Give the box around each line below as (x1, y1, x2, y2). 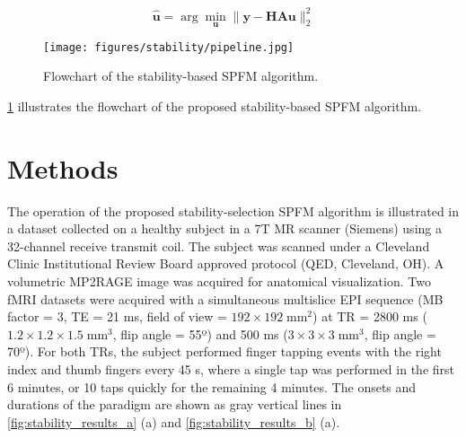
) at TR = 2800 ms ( (312, 307, 427, 326)
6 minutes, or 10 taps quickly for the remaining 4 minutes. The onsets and (7, 377, 417, 396)
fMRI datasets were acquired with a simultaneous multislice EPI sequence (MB (7, 289, 444, 308)
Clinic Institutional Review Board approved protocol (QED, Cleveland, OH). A (7, 254, 444, 273)
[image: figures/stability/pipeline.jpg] (43, 40, 295, 54)
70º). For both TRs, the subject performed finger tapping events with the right (7, 342, 442, 361)
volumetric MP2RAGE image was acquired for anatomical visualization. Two (7, 272, 431, 291)
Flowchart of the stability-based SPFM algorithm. (43, 66, 319, 85)
